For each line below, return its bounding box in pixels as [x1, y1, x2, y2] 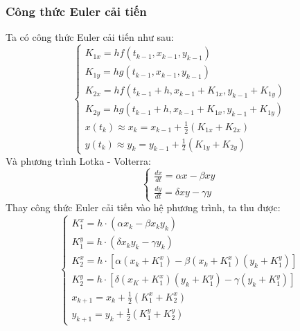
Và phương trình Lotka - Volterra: [6, 153, 151, 168]
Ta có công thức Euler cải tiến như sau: [6, 30, 174, 44]
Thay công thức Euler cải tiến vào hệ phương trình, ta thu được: [6, 200, 281, 215]
